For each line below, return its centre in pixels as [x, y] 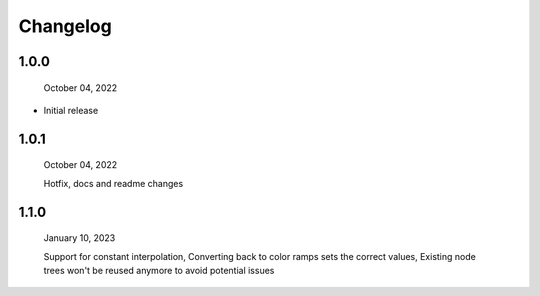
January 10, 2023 [79, 238]
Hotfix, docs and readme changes [113, 183]
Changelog [65, 26]
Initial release [71, 110]
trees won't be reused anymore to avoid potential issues [159, 270]
